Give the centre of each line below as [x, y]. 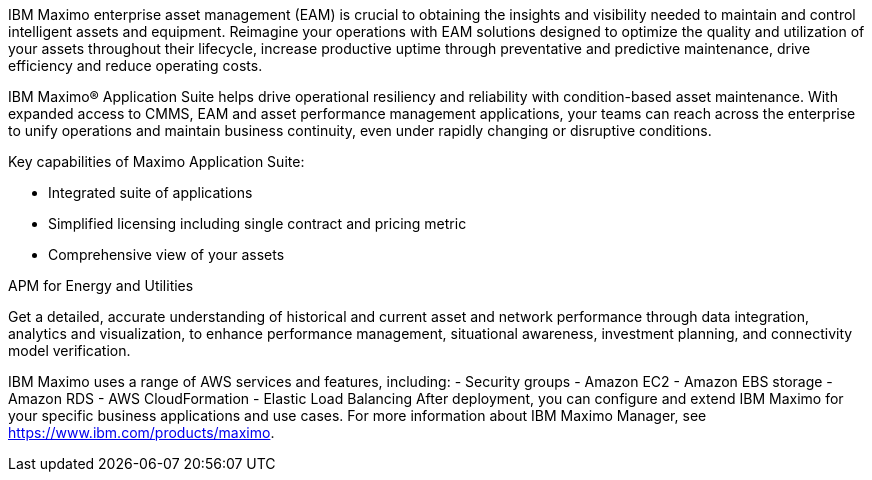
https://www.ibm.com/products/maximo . [141, 432]
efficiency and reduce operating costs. [135, 65]
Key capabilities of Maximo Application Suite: [156, 161]
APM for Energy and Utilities [101, 285]
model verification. [69, 350]
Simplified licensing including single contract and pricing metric [257, 223]
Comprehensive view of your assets [166, 254]
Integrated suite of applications [150, 192]
